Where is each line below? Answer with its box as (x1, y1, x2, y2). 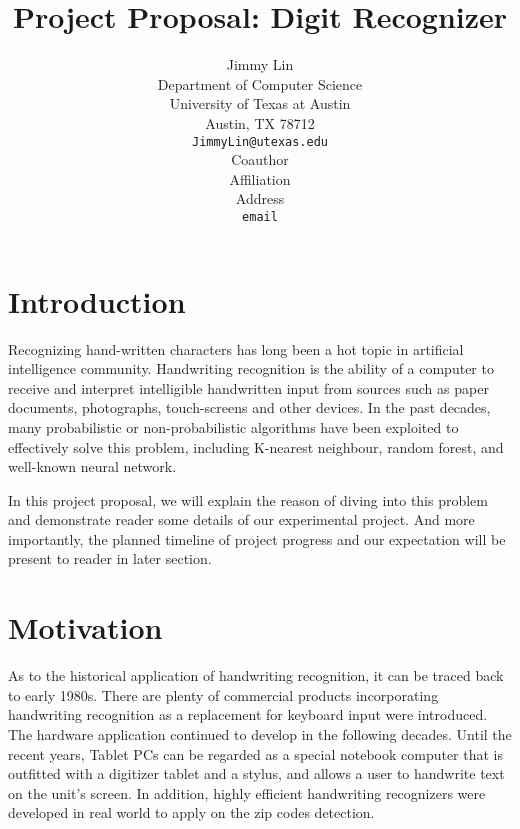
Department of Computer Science (157, 73, 363, 94)
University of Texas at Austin (169, 93, 351, 114)
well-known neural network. (8, 456, 177, 477)
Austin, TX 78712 (205, 112, 315, 133)
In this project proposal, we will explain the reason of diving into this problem (8, 489, 489, 510)
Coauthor (231, 149, 289, 170)
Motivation (8, 607, 163, 648)
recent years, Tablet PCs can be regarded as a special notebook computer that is (8, 743, 504, 764)
